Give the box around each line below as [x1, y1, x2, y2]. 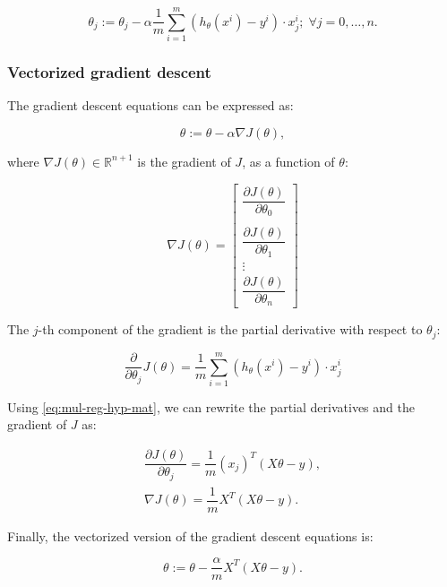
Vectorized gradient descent [7, 61, 211, 83]
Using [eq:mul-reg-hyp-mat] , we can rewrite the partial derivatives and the [7, 397, 415, 416]
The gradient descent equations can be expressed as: [7, 96, 294, 115]
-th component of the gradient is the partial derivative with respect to [38, 320, 423, 339]
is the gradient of [137, 151, 231, 170]
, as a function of [242, 151, 335, 170]
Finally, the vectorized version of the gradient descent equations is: [7, 526, 374, 545]
